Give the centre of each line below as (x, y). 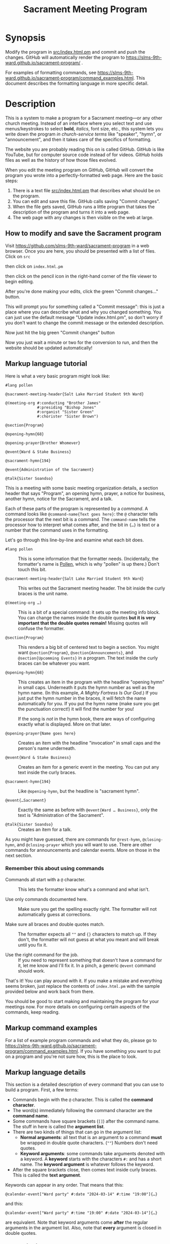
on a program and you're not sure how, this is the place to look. (71, 1056)
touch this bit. (32, 569)
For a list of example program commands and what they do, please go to (81, 1040)
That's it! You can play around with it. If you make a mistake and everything (84, 981)
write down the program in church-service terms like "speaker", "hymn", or (83, 134)
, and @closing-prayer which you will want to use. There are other (83, 844)
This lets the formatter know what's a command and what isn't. (84, 889)
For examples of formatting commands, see (51, 73)
